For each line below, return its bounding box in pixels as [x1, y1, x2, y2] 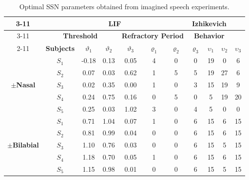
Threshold [63, 31, 98, 41]
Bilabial [12, 140, 39, 150]
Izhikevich [192, 18, 227, 28]
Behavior [193, 31, 225, 41]
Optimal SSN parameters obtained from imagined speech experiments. [19, 1, 230, 11]
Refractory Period [121, 31, 184, 41]
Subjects [45, 43, 75, 53]
